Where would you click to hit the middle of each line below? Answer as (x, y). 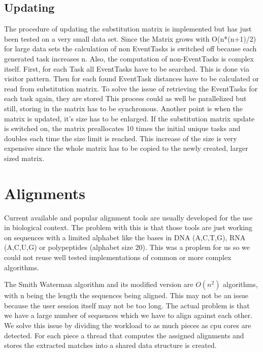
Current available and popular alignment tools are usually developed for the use (128, 217)
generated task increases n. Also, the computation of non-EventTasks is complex (129, 58)
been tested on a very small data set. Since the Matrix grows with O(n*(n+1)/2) (130, 38)
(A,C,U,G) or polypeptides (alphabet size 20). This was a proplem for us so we (127, 247)
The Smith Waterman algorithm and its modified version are (99, 284)
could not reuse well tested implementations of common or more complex (118, 257)
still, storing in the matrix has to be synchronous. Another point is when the (124, 108)
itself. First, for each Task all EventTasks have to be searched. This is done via (127, 68)
